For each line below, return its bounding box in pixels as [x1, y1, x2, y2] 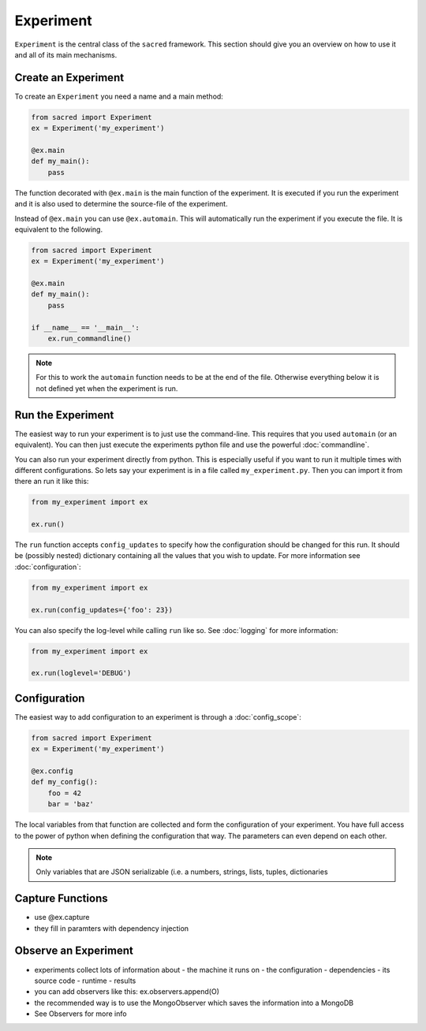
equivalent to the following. [14, 225, 103, 234]
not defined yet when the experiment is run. [35, 383, 178, 393]
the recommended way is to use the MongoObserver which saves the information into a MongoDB [34, 998, 354, 1007]
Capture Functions [14, 891, 108, 906]
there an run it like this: [14, 477, 89, 486]
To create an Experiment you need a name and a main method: [14, 91, 224, 101]
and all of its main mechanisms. [14, 50, 118, 59]
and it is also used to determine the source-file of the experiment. [14, 199, 228, 209]
